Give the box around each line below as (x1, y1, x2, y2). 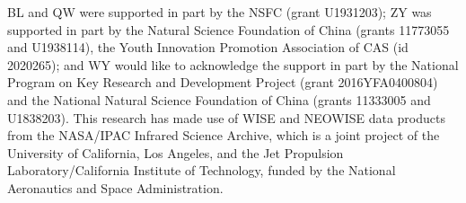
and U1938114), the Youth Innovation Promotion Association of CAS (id (7, 38, 409, 57)
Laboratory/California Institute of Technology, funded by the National (7, 161, 396, 180)
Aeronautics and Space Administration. (7, 178, 224, 197)
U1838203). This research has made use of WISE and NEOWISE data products (7, 108, 445, 127)
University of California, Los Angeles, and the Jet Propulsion (7, 143, 344, 162)
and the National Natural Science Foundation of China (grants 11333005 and (7, 90, 431, 109)
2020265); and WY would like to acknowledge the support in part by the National (7, 55, 459, 74)
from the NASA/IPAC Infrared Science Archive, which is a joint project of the (7, 126, 440, 145)
